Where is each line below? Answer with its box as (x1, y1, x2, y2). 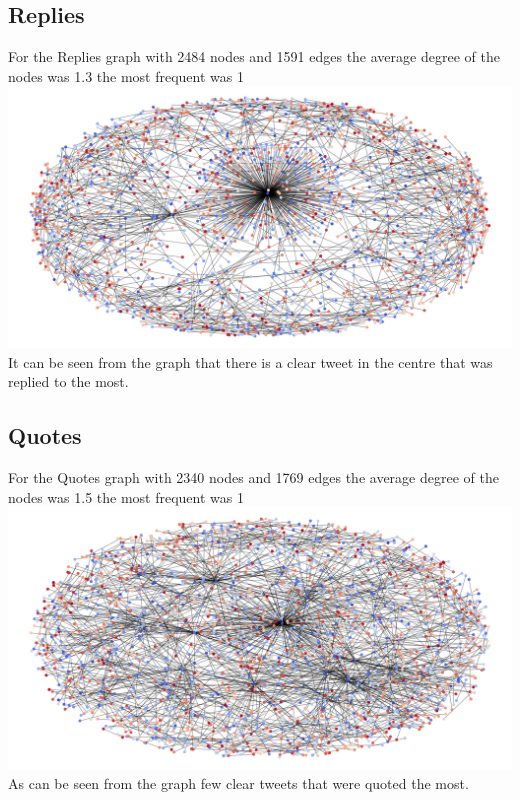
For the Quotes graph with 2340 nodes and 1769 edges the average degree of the (8, 467, 499, 488)
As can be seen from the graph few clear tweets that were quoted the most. (8, 772, 469, 793)
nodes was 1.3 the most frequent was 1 (8, 65, 244, 86)
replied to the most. (8, 371, 129, 392)
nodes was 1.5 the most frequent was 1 (8, 486, 244, 507)
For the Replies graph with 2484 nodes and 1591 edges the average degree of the (8, 46, 500, 67)
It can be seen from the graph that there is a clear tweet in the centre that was (8, 351, 493, 372)
